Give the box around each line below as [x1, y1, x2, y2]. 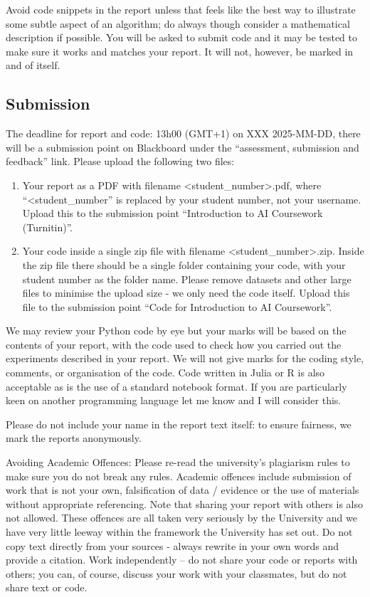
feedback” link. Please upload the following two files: [6, 154, 235, 169]
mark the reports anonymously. [6, 430, 142, 445]
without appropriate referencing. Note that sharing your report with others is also [6, 496, 363, 511]
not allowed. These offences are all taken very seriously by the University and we [6, 510, 357, 525]
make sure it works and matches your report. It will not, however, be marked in [6, 43, 354, 58]
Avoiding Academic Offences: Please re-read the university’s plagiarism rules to [6, 455, 350, 470]
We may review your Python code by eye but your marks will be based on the [6, 323, 347, 338]
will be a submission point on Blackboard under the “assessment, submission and [6, 139, 359, 154]
